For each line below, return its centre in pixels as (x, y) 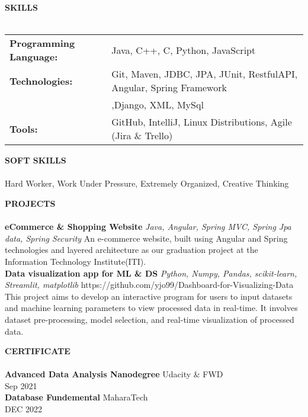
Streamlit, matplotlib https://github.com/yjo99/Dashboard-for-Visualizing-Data (149, 285)
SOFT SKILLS (36, 160)
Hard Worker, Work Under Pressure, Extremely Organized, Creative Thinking (147, 183)
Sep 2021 (21, 385)
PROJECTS (30, 203)
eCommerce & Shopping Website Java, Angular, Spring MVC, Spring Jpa (148, 227)
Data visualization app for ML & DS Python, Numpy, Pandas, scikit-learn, (151, 273)
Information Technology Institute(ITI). (76, 261)
